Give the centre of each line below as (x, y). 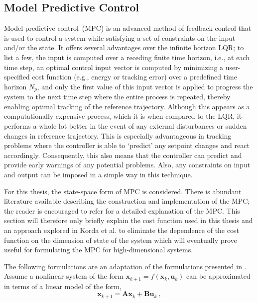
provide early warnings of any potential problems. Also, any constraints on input (127, 165)
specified (17, 77)
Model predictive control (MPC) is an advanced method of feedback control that (128, 28)
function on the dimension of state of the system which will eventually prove (121, 240)
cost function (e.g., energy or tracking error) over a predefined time (134, 77)
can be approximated (218, 276)
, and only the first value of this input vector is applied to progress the (145, 86)
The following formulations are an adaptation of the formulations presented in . (125, 266)
